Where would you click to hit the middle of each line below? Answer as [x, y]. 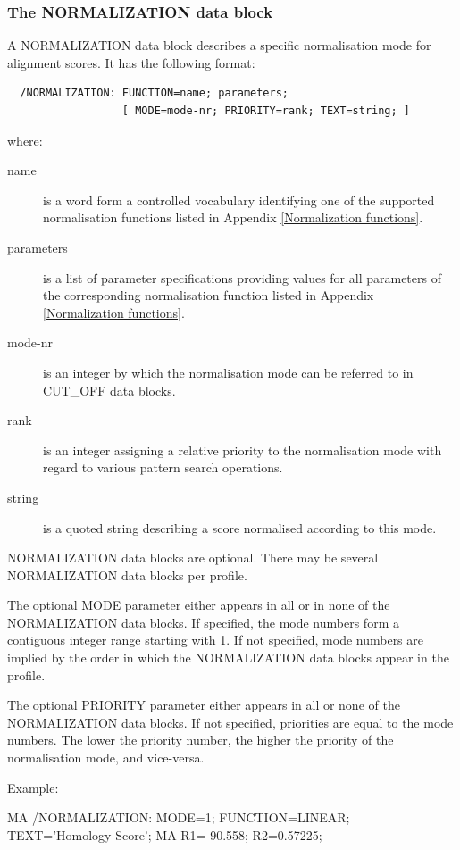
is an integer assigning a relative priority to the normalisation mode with [243, 450]
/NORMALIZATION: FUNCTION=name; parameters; [154, 93]
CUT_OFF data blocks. [109, 390]
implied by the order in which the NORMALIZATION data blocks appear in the [228, 658]
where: [25, 140]
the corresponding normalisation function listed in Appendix [209, 295]
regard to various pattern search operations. [163, 467]
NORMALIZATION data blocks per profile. [127, 575]
